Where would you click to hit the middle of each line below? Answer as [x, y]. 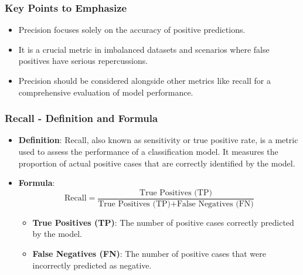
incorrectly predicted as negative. [92, 265]
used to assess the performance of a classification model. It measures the [148, 151]
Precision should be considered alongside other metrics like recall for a [144, 80]
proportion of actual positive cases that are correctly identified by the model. [157, 163]
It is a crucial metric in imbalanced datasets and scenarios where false [144, 49]
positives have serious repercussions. [83, 61]
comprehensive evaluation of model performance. [106, 92]
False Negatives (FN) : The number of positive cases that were [149, 254]
